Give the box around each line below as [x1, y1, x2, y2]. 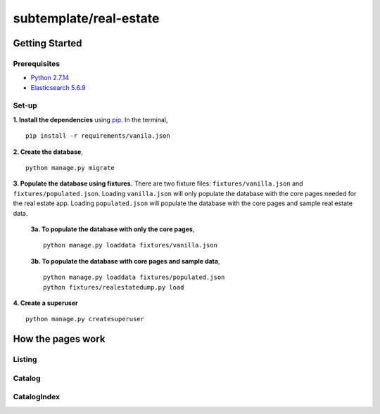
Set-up [13, 101, 38, 110]
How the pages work [13, 333, 106, 345]
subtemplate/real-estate [13, 11, 160, 26]
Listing [13, 355, 37, 365]
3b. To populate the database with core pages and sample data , [30, 257, 220, 265]
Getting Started [13, 37, 82, 49]
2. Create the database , [13, 148, 84, 156]
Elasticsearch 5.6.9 [30, 83, 86, 91]
